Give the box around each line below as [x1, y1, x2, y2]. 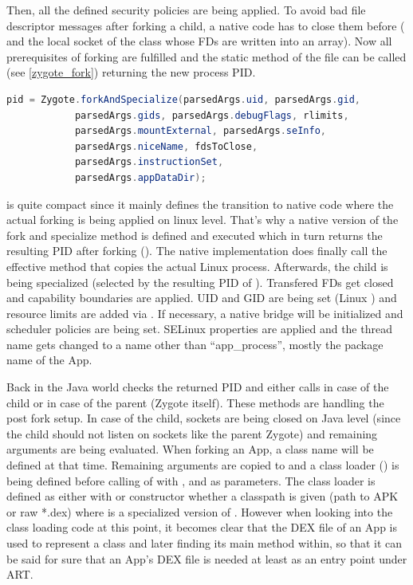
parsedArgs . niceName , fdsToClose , [74, 140, 258, 152]
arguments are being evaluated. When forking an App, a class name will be [6, 441, 374, 457]
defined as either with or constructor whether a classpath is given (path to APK [6, 488, 399, 505]
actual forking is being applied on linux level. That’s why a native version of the [6, 211, 399, 228]
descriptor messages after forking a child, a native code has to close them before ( [6, 17, 405, 33]
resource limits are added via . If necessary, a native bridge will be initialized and [6, 304, 403, 321]
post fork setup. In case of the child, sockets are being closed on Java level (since [6, 410, 401, 426]
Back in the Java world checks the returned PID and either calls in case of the [6, 379, 389, 395]
